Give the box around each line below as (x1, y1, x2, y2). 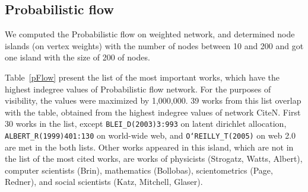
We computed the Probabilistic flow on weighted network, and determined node (5, 28, 295, 40)
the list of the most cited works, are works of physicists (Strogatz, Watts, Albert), (5, 152, 303, 165)
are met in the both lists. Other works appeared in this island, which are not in (5, 140, 294, 153)
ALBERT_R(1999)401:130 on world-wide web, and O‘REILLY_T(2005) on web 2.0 (5, 129, 296, 142)
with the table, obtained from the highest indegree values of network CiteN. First (5, 105, 301, 118)
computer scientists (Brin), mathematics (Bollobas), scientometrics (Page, (5, 164, 273, 176)
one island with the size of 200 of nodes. (5, 51, 150, 63)
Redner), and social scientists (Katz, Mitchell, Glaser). (5, 175, 203, 188)
